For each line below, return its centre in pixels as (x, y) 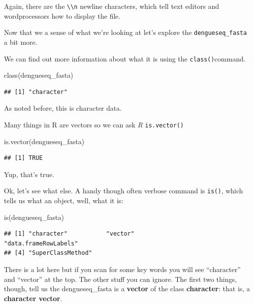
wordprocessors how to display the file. (62, 15)
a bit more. (21, 42)
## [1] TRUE (23, 158)
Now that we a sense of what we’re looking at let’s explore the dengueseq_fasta (126, 32)
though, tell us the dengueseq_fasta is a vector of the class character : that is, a (127, 289)
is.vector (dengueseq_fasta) (44, 141)
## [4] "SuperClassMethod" (48, 253)
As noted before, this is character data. (63, 108)
